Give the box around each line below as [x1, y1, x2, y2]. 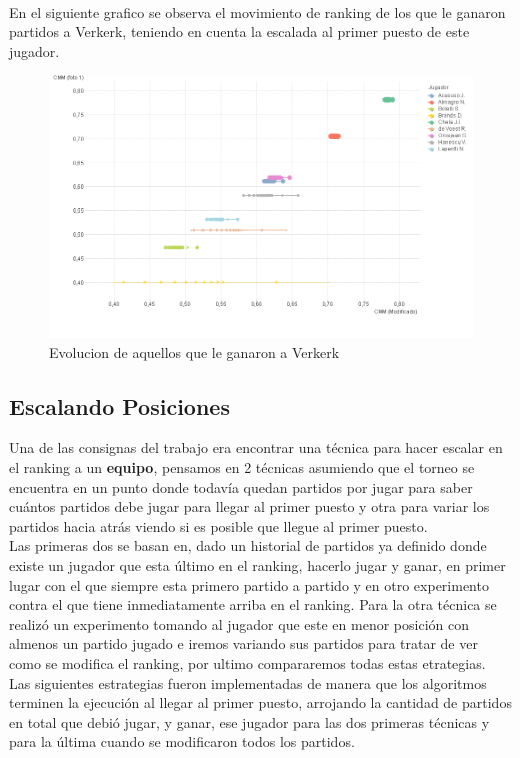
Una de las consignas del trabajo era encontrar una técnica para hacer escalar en [9, 437, 503, 458]
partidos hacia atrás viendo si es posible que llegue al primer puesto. [9, 515, 428, 536]
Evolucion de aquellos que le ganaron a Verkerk [49, 341, 340, 362]
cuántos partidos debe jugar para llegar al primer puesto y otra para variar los [9, 496, 490, 517]
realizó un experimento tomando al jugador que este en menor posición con [9, 613, 469, 634]
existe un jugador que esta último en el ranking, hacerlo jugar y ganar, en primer [9, 554, 506, 575]
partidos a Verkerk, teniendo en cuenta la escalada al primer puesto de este [9, 21, 470, 42]
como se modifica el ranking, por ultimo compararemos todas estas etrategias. [9, 652, 486, 673]
